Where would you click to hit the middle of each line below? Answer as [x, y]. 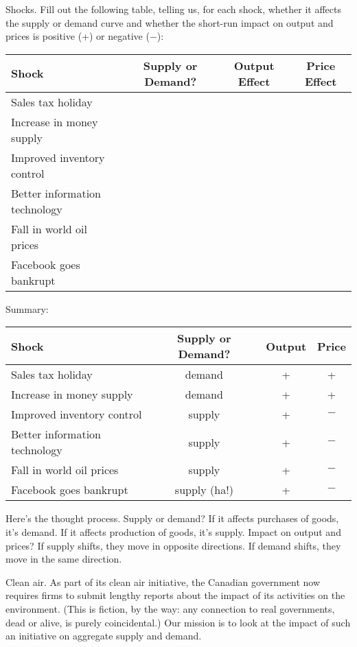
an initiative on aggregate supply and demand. [104, 636]
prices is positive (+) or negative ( [78, 36]
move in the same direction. [64, 559]
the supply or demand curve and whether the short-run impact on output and [170, 22]
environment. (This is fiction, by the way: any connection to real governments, [170, 608]
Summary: [27, 308]
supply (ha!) [204, 490]
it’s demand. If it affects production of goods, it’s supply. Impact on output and [173, 531]
